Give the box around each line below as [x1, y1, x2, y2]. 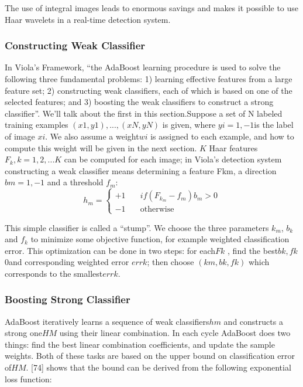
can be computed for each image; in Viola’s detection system [64, 153, 282, 165]
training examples [5, 118, 68, 131]
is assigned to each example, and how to [150, 130, 294, 142]
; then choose [147, 256, 194, 268]
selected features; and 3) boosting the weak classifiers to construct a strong [5, 96, 274, 108]
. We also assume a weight [45, 130, 139, 142]
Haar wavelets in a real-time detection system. [5, 13, 171, 25]
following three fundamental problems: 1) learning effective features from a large [5, 73, 292, 84]
